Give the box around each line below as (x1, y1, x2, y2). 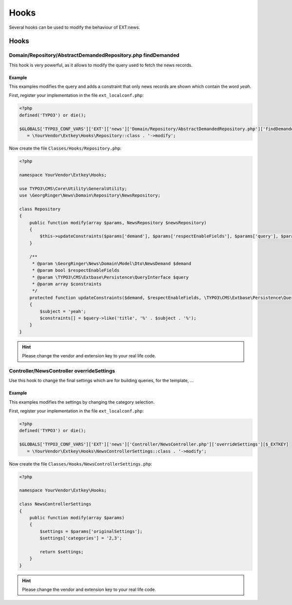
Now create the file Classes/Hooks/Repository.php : (9, 145, 122, 151)
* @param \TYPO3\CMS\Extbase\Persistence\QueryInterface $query (32, 274, 189, 280)
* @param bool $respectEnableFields (32, 268, 120, 273)
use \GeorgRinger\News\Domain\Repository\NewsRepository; (19, 193, 161, 198)
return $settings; (39, 549, 84, 554)
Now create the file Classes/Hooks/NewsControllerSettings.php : (9, 461, 153, 467)
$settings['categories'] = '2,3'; (39, 535, 122, 541)
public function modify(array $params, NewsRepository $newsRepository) (29, 220, 207, 225)
